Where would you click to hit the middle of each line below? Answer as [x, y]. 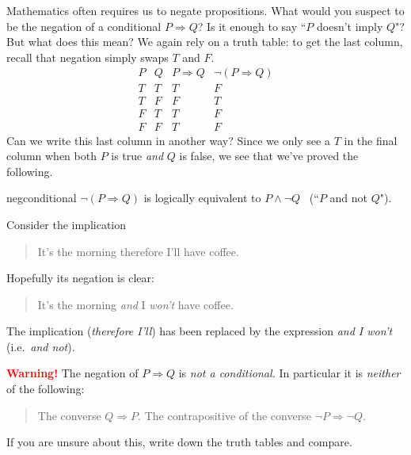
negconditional [42, 198]
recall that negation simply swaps [88, 57]
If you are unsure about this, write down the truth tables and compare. [179, 442]
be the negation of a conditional [84, 26]
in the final [371, 140]
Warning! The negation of [72, 373]
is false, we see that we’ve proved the [269, 156]
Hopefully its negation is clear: [80, 278]
